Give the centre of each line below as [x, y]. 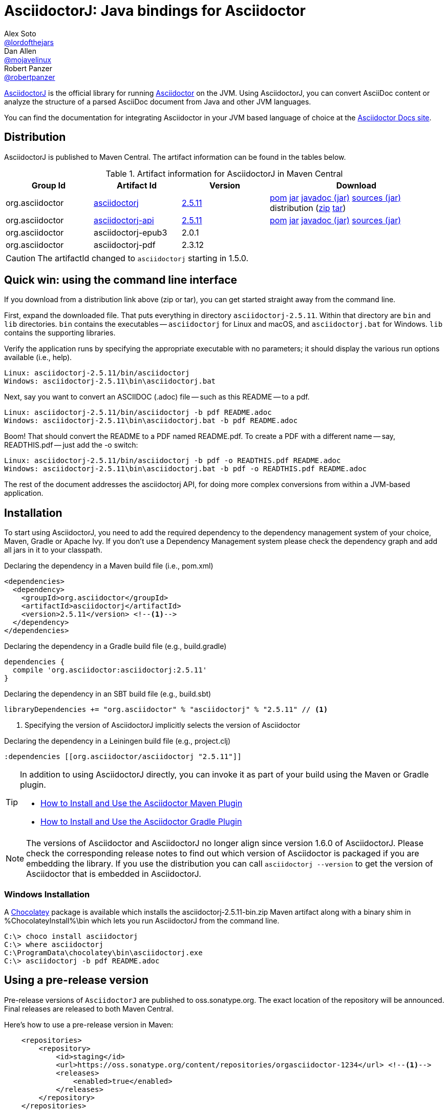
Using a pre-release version [76, 980]
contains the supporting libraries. [60, 333]
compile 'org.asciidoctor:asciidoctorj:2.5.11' [110, 670]
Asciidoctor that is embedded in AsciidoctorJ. [114, 874]
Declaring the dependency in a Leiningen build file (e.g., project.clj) [118, 741]
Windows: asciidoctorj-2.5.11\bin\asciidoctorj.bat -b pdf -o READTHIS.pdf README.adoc [186, 469]
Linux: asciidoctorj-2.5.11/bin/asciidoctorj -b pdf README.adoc [138, 413]
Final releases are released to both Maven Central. [89, 1008]
